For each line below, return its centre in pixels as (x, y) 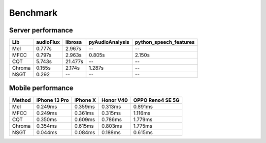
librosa (74, 42)
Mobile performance (41, 88)
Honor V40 (115, 100)
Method (21, 100)
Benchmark (33, 13)
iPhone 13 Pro (52, 100)
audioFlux (48, 42)
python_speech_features (165, 42)
